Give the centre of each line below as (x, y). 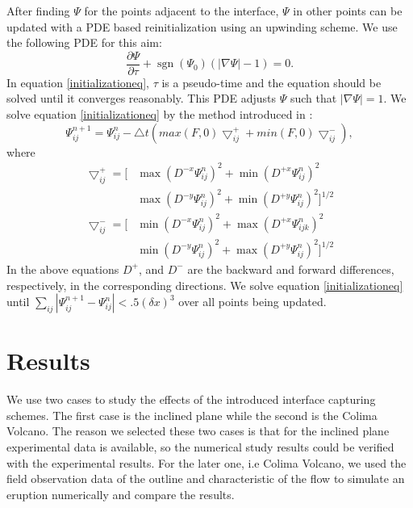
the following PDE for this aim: (84, 42)
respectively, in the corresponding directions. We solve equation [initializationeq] (205, 285)
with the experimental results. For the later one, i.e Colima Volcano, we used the (206, 462)
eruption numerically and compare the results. (121, 494)
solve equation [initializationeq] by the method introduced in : (160, 114)
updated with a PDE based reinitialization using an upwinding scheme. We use (202, 26)
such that (313, 98)
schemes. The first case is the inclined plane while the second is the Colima (192, 415)
